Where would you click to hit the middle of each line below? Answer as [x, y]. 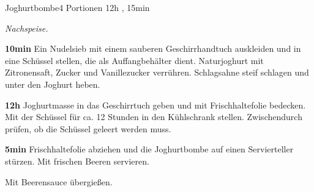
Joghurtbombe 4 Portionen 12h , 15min [77, 7]
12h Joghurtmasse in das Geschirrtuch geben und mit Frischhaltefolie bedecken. [155, 105]
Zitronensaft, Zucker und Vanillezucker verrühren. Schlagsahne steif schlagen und [157, 72]
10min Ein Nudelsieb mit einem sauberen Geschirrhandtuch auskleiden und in [153, 48]
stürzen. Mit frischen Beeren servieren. [77, 161]
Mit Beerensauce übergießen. [59, 181]
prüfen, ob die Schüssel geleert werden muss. [88, 128]
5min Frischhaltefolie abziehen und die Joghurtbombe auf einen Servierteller [149, 149]
